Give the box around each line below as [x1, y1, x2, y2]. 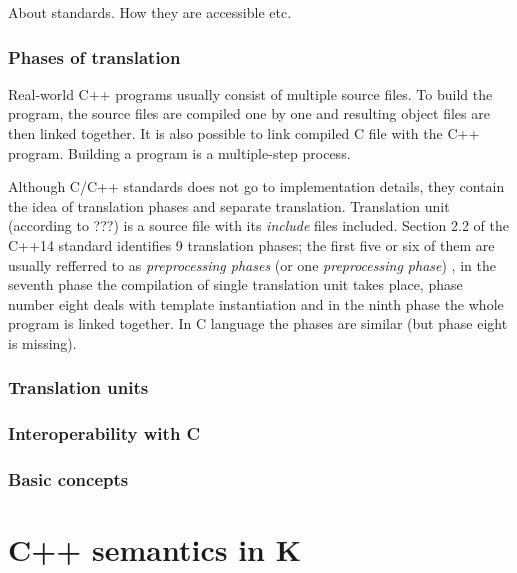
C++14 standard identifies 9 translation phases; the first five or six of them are [8, 234, 495, 255]
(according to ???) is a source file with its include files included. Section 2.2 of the [8, 215, 510, 236]
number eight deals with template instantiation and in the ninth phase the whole [8, 293, 504, 314]
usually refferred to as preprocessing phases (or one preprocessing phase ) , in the [8, 254, 496, 275]
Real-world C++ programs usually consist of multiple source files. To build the [8, 83, 493, 104]
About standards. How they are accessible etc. [8, 2, 292, 22]
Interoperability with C [8, 421, 201, 446]
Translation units [8, 375, 149, 400]
